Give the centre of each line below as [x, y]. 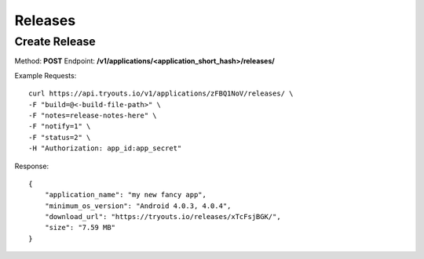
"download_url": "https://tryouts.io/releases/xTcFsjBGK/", [163, 217]
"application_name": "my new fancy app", [126, 195]
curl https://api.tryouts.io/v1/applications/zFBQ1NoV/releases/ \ [161, 94]
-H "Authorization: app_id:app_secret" [105, 148]
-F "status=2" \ [60, 137]
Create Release [55, 41]
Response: [32, 166]
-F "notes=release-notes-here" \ [93, 115]
